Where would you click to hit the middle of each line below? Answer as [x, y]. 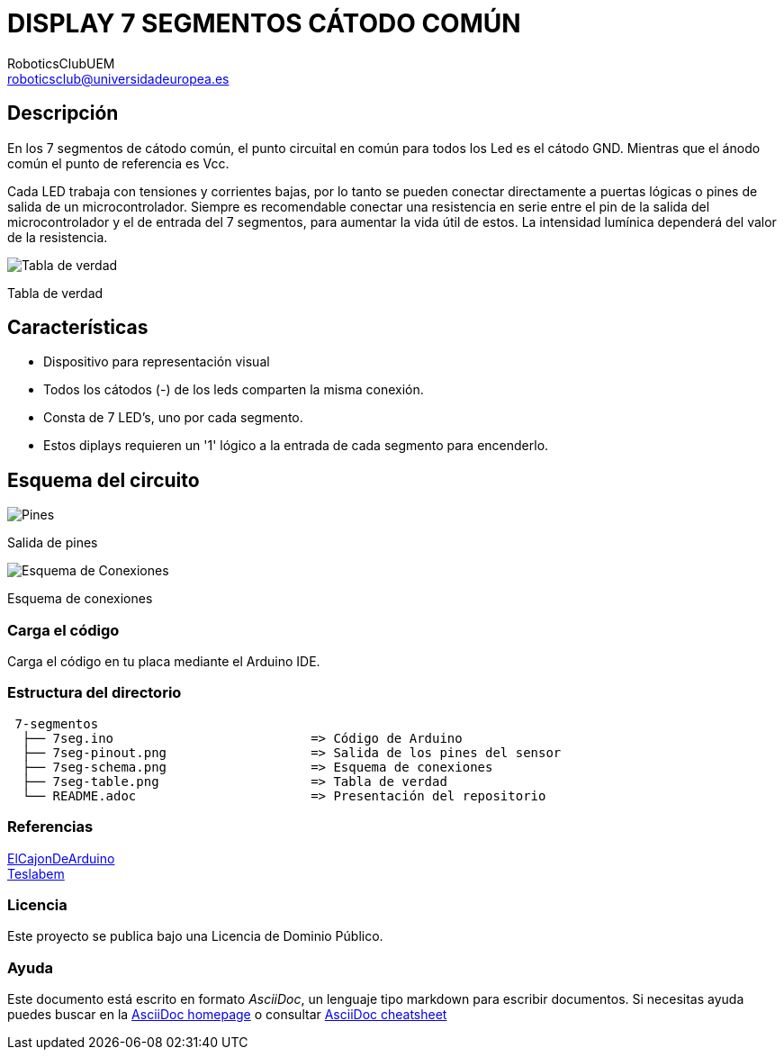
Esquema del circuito [104, 480]
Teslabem [36, 873]
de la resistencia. [58, 237]
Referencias [50, 827]
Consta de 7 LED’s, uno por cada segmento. [173, 418]
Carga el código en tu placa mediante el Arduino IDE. [164, 662]
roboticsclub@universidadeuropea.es [118, 78]
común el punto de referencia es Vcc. [118, 163]
